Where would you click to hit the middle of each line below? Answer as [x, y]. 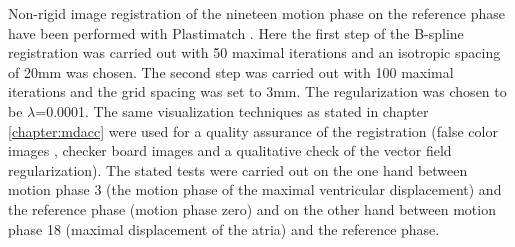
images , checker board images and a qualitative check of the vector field [230, 150]
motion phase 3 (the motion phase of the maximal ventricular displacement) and [255, 189]
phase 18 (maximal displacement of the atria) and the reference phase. [224, 228]
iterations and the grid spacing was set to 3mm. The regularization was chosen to [257, 91]
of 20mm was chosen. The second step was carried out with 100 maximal [231, 71]
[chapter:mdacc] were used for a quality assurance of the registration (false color [253, 130]
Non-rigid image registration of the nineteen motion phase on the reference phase [257, 13]
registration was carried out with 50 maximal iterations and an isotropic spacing [254, 52]
